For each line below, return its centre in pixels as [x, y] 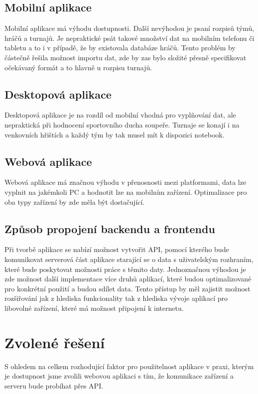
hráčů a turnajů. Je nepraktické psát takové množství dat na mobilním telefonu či [129, 38]
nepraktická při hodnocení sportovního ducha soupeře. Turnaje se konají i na [122, 124]
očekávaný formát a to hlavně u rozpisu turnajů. [78, 67]
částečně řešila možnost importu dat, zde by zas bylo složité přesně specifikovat [126, 57]
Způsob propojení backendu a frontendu [110, 228]
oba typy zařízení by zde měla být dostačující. [75, 201]
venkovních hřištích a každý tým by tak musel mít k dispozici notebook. [115, 134]
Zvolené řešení [55, 342]
